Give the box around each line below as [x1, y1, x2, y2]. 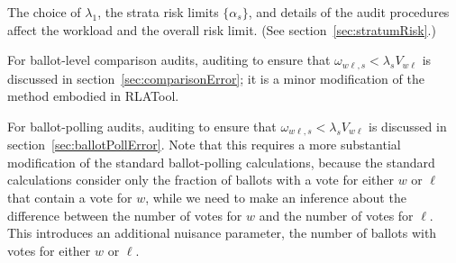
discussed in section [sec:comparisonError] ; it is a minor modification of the [7, 68, 424, 87]
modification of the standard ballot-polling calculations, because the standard [7, 152, 435, 171]
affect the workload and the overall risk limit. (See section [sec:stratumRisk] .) [7, 20, 436, 39]
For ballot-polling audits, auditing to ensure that [7, 116, 277, 135]
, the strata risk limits [97, 3, 219, 21]
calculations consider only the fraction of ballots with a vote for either [7, 170, 394, 189]
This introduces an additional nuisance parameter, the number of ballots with [7, 223, 437, 242]
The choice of [7, 3, 81, 21]
